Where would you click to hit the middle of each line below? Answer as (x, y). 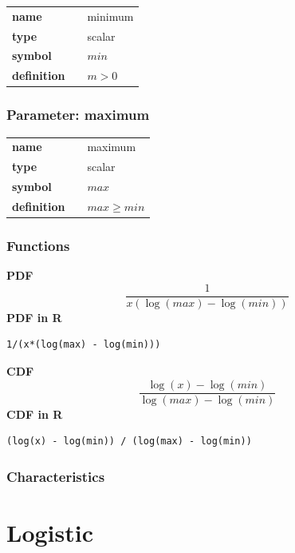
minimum (110, 16)
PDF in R (34, 317)
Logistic (50, 532)
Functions (38, 245)
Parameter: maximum (78, 115)
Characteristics (56, 476)
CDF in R (35, 414)
